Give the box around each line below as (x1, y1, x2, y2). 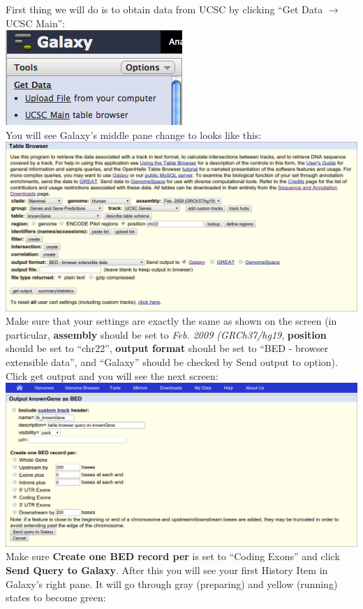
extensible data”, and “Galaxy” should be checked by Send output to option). (6, 354, 338, 369)
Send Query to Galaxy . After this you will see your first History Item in (6, 563, 328, 578)
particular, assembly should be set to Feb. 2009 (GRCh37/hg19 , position (6, 327, 327, 342)
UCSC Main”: (6, 15, 66, 30)
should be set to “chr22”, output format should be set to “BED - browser (6, 341, 329, 355)
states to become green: (6, 590, 106, 605)
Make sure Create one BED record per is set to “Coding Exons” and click (6, 549, 340, 564)
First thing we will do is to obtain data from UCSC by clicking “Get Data (6, 2, 323, 16)
